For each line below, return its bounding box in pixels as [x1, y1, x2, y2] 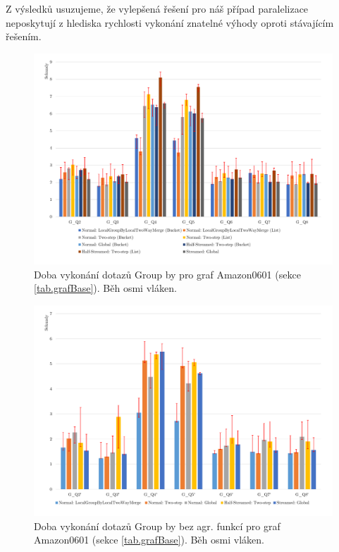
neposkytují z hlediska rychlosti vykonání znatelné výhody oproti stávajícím [6, 15, 334, 30]
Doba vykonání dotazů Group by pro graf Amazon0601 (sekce [34, 266, 301, 281]
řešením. [6, 29, 42, 44]
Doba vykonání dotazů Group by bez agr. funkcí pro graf [34, 518, 281, 533]
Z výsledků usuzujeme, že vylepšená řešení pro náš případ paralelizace [6, 1, 309, 16]
